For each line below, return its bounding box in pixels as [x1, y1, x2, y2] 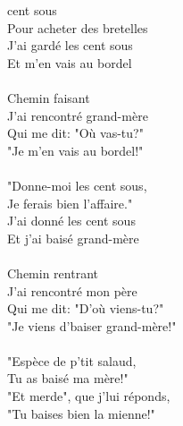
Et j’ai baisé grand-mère [7, 228, 139, 247]
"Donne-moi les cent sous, [7, 175, 147, 194]
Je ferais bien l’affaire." [7, 193, 133, 212]
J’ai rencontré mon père [7, 281, 137, 300]
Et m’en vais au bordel [7, 53, 132, 72]
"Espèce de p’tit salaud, [7, 351, 137, 370]
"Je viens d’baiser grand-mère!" [7, 316, 177, 335]
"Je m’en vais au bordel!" [7, 141, 144, 159]
